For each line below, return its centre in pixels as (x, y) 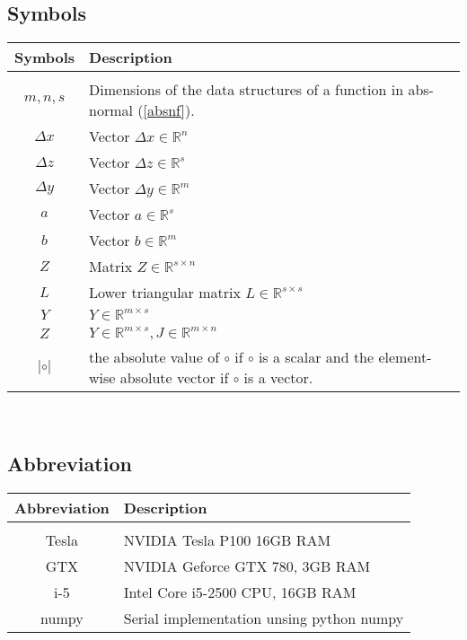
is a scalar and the (316, 357)
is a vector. (278, 378)
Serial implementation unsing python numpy (264, 618)
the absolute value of (154, 357)
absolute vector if (174, 378)
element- (405, 357)
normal (111, 110)
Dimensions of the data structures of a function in (247, 90)
